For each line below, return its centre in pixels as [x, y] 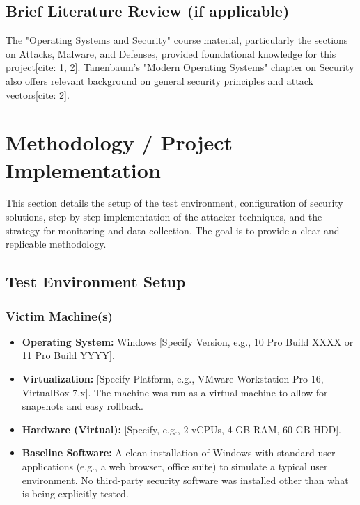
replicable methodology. [56, 244]
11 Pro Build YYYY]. [68, 355]
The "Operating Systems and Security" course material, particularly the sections [177, 40]
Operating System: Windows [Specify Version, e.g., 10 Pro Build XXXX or [188, 341]
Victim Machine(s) [59, 315]
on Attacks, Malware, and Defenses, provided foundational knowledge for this [171, 53]
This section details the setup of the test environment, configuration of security [174, 203]
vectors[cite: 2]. [38, 94]
